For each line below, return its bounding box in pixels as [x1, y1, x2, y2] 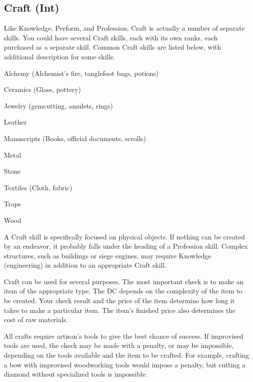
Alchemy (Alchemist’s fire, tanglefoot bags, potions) [4, 68, 159, 78]
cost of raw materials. [4, 314, 68, 325]
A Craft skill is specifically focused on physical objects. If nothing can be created [4, 231, 245, 241]
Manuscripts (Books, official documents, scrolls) [4, 133, 146, 143]
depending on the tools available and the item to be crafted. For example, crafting [4, 350, 249, 360]
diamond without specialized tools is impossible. [4, 369, 147, 379]
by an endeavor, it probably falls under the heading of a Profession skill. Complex [4, 241, 248, 251]
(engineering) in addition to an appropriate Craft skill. [4, 260, 166, 270]
